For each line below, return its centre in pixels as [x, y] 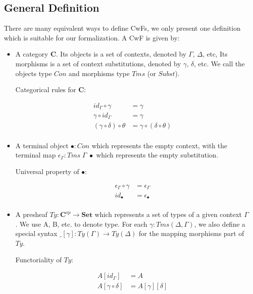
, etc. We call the [219, 63]
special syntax [36, 233]
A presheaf [31, 214]
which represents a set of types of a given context [168, 214]
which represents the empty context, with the [160, 145]
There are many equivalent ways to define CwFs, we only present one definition [122, 28]
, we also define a [220, 224]
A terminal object [42, 145]
